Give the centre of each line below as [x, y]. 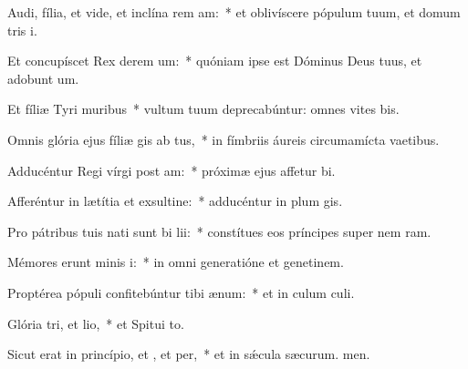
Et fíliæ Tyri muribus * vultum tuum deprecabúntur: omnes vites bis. [203, 109]
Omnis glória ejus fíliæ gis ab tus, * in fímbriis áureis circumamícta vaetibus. [224, 139]
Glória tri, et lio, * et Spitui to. [96, 323]
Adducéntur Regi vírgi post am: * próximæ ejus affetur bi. [172, 170]
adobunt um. [43, 78]
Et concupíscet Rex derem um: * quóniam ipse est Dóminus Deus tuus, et [215, 61]
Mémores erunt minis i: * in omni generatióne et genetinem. [176, 262]
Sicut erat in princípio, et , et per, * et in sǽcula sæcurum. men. [189, 354]
